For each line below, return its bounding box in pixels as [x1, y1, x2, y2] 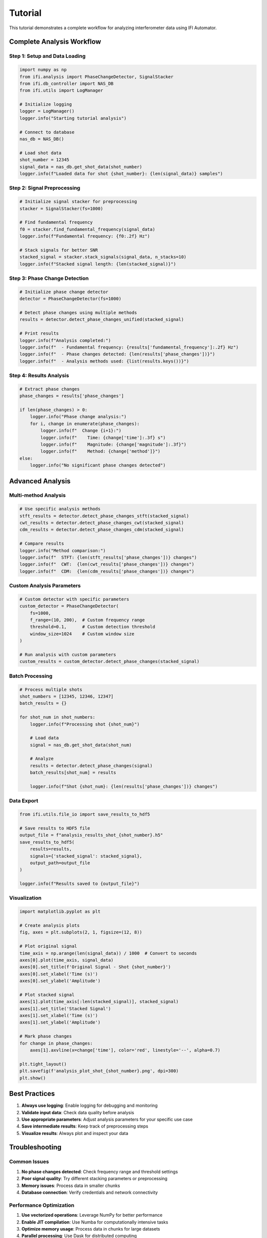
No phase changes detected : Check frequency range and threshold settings [21, 1169, 178, 1175]
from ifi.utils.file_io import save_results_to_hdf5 [19, 812, 150, 817]
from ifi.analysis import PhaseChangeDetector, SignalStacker [19, 74, 174, 79]
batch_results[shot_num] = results [30, 770, 116, 775]
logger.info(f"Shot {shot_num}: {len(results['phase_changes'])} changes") [30, 784, 218, 789]
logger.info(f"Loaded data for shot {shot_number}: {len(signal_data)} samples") [19, 171, 223, 176]
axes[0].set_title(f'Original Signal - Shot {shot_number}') [19, 964, 171, 970]
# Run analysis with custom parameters [19, 652, 116, 658]
